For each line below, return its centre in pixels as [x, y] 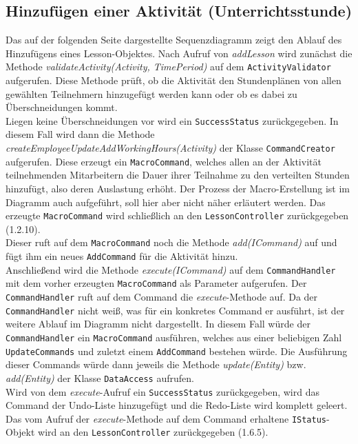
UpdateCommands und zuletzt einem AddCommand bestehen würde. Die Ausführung [177, 351]
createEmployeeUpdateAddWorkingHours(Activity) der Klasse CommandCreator [170, 148]
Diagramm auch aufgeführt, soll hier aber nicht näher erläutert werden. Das [166, 202]
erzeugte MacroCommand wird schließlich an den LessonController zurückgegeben [177, 215]
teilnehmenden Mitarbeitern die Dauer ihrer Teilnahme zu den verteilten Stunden [178, 175]
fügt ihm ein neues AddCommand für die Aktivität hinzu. [122, 256]
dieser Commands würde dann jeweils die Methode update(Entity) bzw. [156, 364]
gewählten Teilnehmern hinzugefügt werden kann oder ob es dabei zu [151, 93]
